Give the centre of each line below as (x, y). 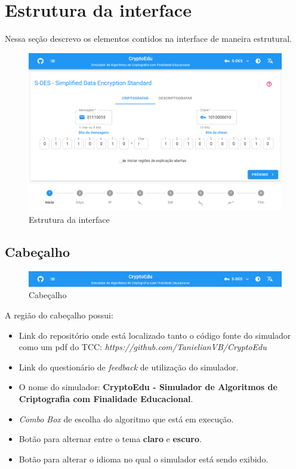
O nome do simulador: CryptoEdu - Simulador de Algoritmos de (148, 387)
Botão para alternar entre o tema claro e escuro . (110, 439)
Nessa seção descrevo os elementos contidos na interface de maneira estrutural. (148, 39)
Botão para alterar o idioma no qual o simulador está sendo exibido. (144, 459)
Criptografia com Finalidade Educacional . (106, 399)
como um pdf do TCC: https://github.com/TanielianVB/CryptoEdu (143, 347)
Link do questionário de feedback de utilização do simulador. (129, 367)
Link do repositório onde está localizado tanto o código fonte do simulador (155, 335)
